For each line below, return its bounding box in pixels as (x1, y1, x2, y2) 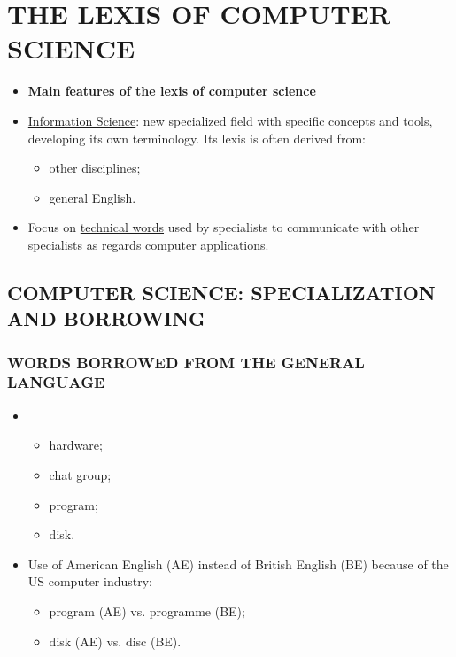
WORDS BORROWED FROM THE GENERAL (7, 351, 365, 373)
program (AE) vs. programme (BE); (49, 601, 245, 620)
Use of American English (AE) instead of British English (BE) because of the (27, 554, 449, 573)
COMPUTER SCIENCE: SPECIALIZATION (7, 278, 436, 305)
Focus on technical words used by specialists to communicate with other (27, 218, 420, 236)
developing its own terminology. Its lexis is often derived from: (27, 128, 366, 147)
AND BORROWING (7, 305, 206, 332)
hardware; (49, 436, 103, 454)
